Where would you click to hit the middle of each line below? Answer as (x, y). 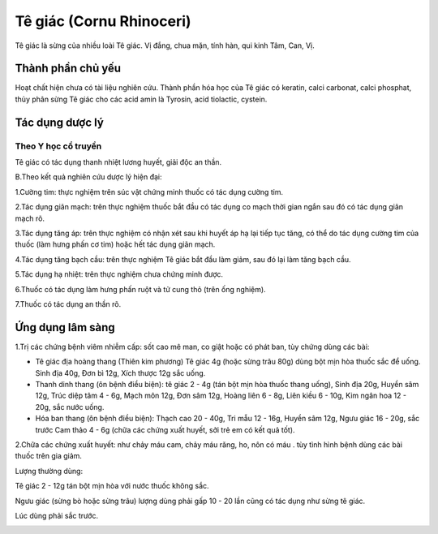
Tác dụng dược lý (60, 122)
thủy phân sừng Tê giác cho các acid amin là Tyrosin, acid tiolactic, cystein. (141, 99)
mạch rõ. (30, 218)
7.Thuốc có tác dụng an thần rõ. (68, 304)
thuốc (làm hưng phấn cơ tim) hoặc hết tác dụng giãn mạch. (115, 244)
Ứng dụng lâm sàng (65, 327)
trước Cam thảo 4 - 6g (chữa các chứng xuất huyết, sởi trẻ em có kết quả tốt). (165, 429)
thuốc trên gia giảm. (49, 456)
